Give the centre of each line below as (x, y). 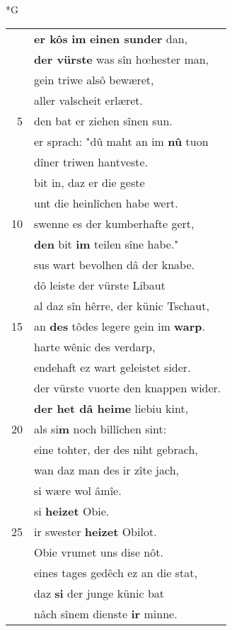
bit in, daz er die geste (89, 182)
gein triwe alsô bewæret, (94, 79)
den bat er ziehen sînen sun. (103, 120)
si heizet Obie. (72, 511)
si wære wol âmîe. (78, 490)
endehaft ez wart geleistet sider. (112, 367)
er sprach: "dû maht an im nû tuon (121, 141)
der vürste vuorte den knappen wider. (128, 387)
